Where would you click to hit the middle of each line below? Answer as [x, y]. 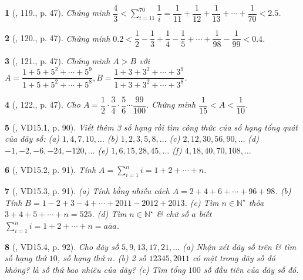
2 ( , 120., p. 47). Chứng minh [58, 38]
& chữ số [173, 214]
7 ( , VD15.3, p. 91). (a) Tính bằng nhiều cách [87, 191]
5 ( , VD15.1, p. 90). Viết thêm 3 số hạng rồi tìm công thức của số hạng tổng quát [151, 127]
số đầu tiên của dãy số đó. [251, 270]
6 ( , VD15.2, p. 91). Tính [51, 170]
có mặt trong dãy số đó [234, 258]
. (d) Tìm [109, 214]
